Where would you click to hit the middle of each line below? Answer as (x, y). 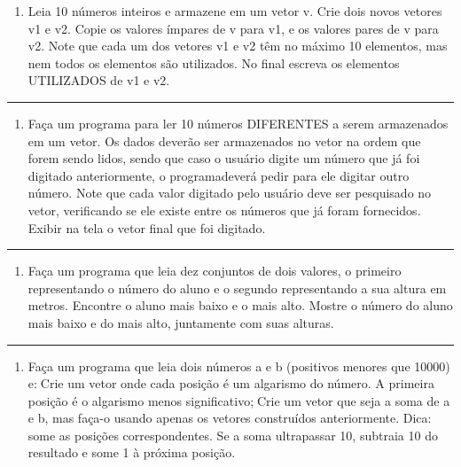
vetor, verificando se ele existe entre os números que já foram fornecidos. (224, 210)
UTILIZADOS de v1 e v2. (99, 80)
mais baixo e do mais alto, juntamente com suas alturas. (181, 322)
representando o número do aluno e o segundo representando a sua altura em (237, 288)
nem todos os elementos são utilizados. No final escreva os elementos (214, 62)
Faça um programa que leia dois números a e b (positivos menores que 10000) (239, 366)
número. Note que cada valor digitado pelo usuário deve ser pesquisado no (230, 193)
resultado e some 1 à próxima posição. (132, 452)
